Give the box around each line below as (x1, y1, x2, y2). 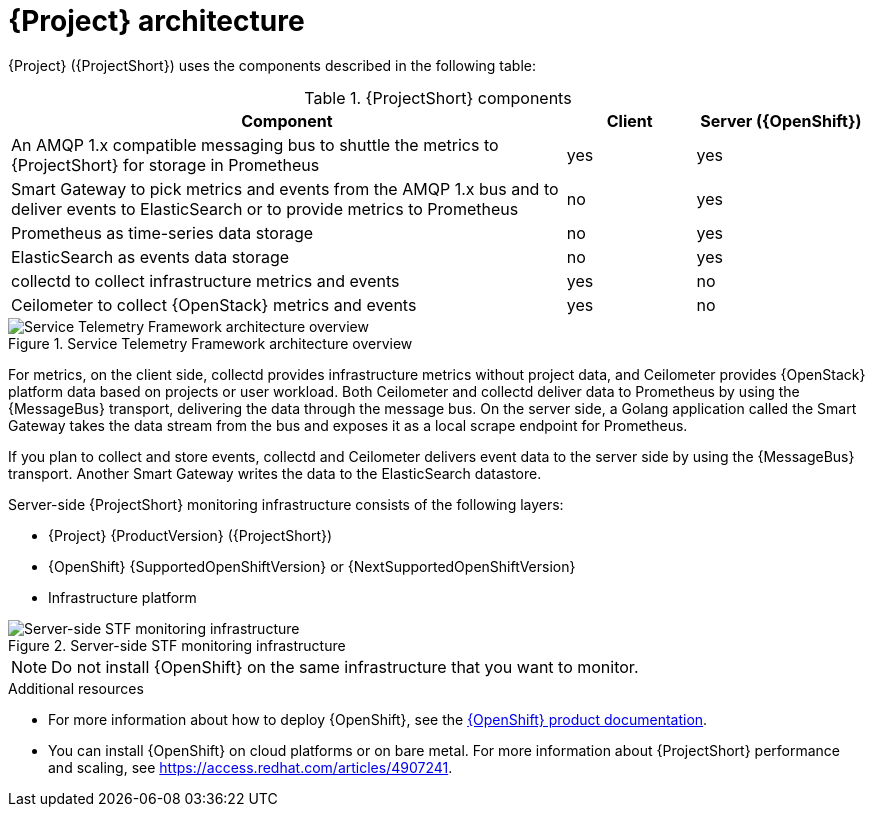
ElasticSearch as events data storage (11, 246, 290, 267)
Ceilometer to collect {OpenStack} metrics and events (11, 294, 417, 315)
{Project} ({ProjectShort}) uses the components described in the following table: (8, 56, 537, 74)
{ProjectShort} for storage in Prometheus (11, 154, 320, 175)
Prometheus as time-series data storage (11, 222, 314, 243)
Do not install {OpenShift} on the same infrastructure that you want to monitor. (51, 656, 639, 677)
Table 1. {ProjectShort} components (304, 87, 572, 108)
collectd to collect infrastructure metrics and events (11, 270, 400, 291)
